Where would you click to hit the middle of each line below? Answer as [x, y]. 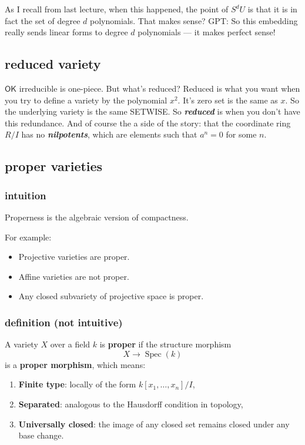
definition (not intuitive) [64, 322]
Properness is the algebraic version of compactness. [97, 217]
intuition [26, 195]
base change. [41, 435]
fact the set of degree [43, 20]
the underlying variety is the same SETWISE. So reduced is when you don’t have [152, 111]
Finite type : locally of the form [77, 384]
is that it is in [272, 9]
